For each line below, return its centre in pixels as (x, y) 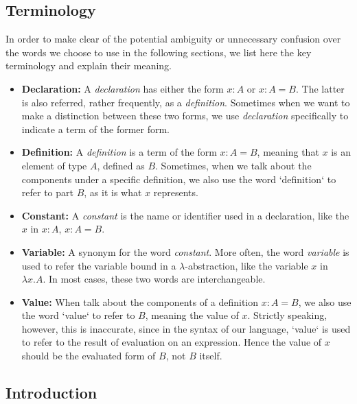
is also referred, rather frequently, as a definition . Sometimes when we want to (186, 102)
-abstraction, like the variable (246, 265)
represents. (176, 192)
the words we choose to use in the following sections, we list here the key (159, 52)
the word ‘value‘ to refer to (78, 315)
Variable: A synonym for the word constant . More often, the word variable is (185, 251)
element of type (54, 165)
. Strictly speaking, (287, 315)
